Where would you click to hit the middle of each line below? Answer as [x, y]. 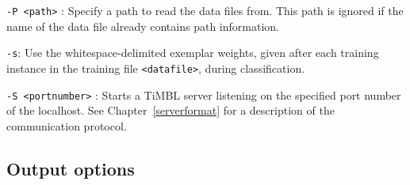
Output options [71, 168]
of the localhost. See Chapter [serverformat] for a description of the [171, 110]
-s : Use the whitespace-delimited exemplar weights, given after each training [193, 53]
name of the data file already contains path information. [143, 26]
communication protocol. [67, 125]
